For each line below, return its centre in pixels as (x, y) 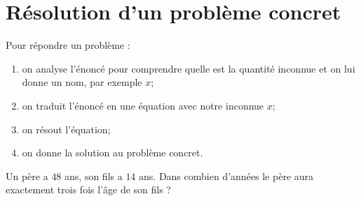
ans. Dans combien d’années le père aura (226, 176)
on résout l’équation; (66, 129)
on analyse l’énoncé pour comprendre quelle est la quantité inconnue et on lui (189, 68)
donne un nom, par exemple (82, 82)
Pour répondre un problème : (68, 45)
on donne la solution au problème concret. (113, 152)
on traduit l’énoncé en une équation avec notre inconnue (143, 105)
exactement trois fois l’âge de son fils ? (88, 189)
